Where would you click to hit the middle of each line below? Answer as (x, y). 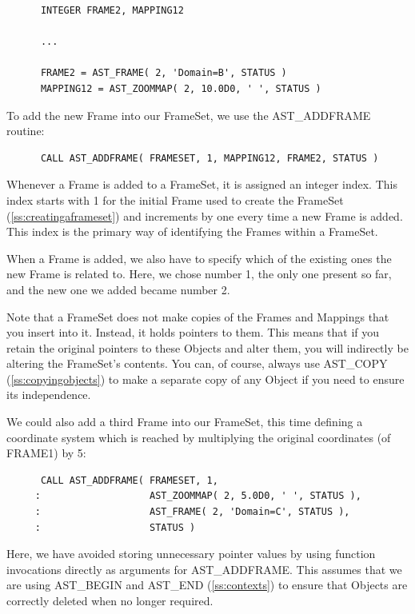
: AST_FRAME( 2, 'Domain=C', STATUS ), (192, 512)
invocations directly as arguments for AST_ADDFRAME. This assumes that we (204, 569)
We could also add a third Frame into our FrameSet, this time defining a (185, 422)
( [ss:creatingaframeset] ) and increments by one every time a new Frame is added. (205, 215)
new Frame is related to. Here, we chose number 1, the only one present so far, (199, 274)
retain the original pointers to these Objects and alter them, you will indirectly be (207, 347)
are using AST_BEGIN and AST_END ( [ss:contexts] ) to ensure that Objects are (207, 585)
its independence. (49, 395)
